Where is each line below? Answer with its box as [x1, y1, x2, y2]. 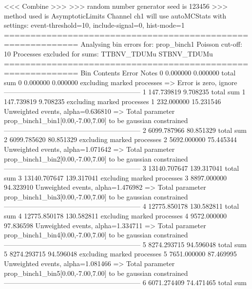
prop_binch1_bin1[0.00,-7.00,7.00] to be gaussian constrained [4, 115, 188, 126]
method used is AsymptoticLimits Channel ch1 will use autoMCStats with [4, 10, 227, 20]
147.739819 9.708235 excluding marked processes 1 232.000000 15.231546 [4, 96, 221, 106]
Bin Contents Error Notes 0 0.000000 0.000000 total [80, 68, 236, 78]
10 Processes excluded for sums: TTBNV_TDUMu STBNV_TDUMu [4, 48, 213, 58]
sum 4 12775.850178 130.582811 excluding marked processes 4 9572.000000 [4, 211, 227, 221]
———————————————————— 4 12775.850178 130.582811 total [4, 201, 239, 211]
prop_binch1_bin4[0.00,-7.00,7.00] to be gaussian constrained [4, 230, 188, 240]
